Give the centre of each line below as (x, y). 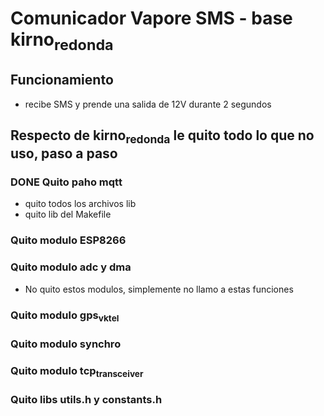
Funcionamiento (62, 80)
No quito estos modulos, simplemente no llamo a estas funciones (159, 289)
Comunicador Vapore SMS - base (151, 18)
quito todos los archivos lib (80, 204)
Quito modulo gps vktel (65, 316)
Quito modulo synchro (66, 344)
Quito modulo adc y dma (71, 267)
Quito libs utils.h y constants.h (86, 399)
